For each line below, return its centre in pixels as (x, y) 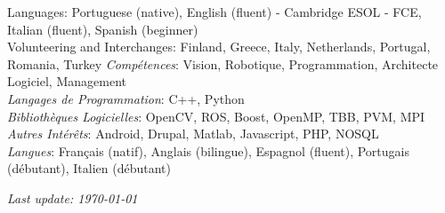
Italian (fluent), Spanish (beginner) (103, 29)
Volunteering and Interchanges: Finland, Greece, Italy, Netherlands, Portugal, (219, 47)
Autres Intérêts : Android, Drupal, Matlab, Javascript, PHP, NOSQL (193, 134)
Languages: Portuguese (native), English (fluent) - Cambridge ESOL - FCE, (214, 12)
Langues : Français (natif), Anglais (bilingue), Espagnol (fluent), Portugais (208, 150)
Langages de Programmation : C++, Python (126, 98)
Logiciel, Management (67, 81)
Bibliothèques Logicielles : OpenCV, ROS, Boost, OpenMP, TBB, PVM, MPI (216, 116)
